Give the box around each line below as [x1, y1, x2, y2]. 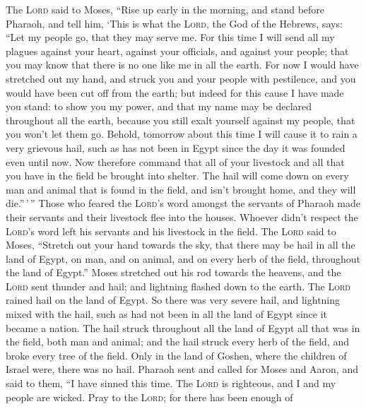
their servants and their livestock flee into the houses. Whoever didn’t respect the [6, 209, 358, 224]
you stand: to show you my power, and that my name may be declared [6, 99, 312, 114]
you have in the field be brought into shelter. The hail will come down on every [6, 168, 349, 183]
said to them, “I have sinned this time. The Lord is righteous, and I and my [6, 376, 336, 391]
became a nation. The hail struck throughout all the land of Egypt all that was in [6, 320, 360, 335]
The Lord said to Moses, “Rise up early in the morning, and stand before [6, 2, 325, 16]
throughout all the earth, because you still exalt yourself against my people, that [6, 112, 355, 127]
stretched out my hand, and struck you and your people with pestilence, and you [6, 71, 356, 85]
